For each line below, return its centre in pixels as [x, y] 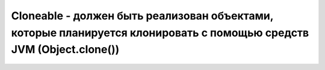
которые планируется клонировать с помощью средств [160, 33]
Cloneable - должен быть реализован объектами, [142, 16]
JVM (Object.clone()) [65, 50]
